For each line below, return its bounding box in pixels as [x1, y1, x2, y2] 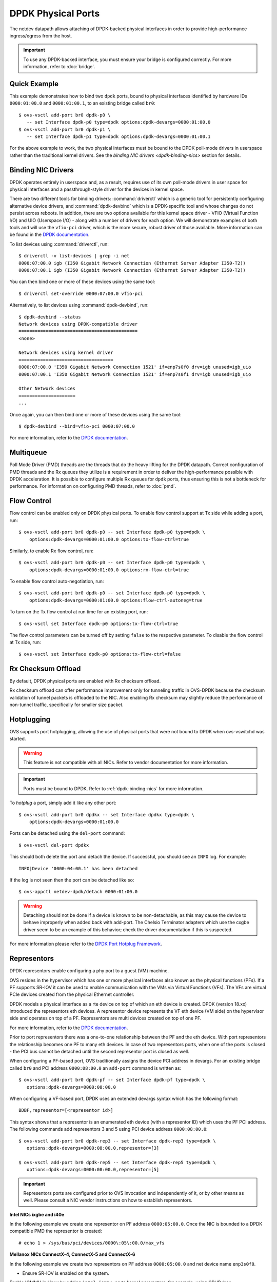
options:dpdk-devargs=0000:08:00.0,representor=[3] [26, 1145, 160, 1151]
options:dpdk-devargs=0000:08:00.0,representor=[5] [26, 1167, 160, 1173]
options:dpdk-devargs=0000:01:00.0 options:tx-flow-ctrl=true [29, 536, 189, 542]
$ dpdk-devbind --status [18, 314, 81, 320]
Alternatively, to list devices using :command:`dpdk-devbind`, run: [9, 302, 149, 308]
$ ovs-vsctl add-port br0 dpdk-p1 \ [18, 126, 111, 132]
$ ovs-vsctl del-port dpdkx [18, 842, 89, 848]
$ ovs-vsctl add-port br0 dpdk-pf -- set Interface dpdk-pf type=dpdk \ [18, 1077, 205, 1083]
